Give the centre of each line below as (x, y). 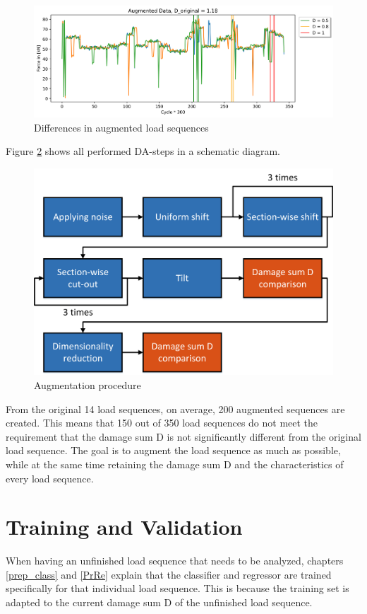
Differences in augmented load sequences (121, 127)
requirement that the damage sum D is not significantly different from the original (183, 436)
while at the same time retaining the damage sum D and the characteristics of (175, 464)
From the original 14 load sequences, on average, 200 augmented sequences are (175, 409)
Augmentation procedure (88, 385)
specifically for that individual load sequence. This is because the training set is (178, 588)
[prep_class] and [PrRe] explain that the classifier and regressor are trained (169, 574)
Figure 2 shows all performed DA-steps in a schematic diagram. (143, 151)
